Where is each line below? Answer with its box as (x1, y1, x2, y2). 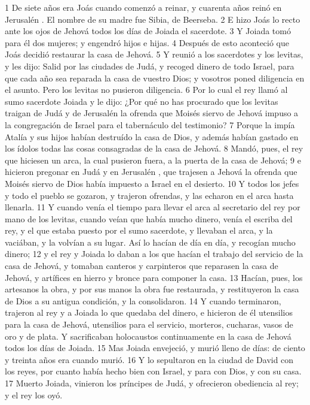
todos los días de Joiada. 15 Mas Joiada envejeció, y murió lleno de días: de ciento (5, 341, 305, 354)
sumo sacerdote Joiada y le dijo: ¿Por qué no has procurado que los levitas (5, 95, 278, 107)
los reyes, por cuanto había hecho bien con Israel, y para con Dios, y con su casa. (5, 365, 302, 377)
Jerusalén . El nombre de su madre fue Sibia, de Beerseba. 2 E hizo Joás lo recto (5, 13, 300, 25)
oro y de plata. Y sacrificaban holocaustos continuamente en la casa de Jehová (5, 330, 291, 342)
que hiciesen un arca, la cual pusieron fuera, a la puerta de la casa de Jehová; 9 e (5, 153, 301, 166)
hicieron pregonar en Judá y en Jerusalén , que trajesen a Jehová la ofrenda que (5, 165, 297, 178)
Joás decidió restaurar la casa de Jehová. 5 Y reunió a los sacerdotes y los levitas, (5, 48, 303, 61)
